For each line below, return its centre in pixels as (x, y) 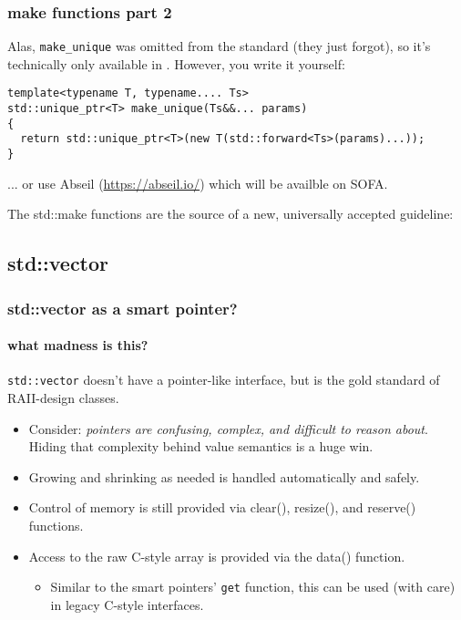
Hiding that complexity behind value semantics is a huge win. (201, 446)
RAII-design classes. (63, 398)
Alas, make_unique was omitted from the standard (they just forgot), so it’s (219, 46)
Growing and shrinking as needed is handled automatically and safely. (224, 476)
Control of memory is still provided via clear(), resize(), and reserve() (222, 507)
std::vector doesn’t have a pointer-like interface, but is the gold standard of (224, 380)
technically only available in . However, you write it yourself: (176, 63)
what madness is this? (78, 345)
